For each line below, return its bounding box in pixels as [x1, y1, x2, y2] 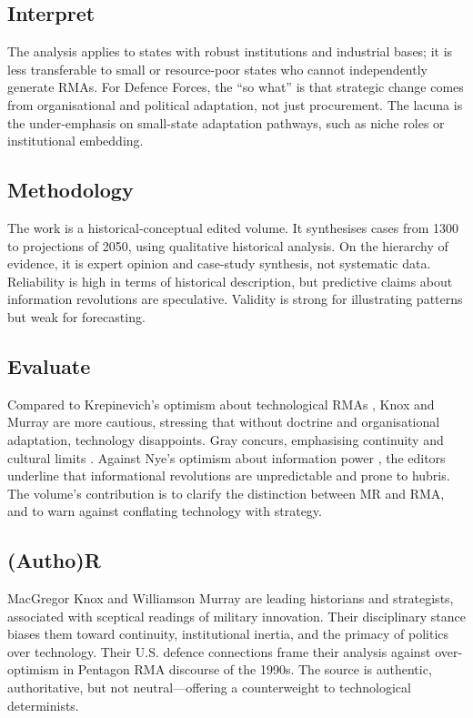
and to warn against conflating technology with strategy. [7, 501, 322, 521]
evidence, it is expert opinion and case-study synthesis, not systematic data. [7, 254, 431, 273]
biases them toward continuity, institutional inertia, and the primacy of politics [7, 624, 449, 643]
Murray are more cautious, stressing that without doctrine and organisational [7, 412, 440, 431]
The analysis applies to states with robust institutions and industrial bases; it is [7, 42, 453, 61]
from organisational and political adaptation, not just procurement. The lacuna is [7, 95, 463, 114]
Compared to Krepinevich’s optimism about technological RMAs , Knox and [7, 394, 435, 413]
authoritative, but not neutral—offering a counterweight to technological [7, 678, 411, 697]
